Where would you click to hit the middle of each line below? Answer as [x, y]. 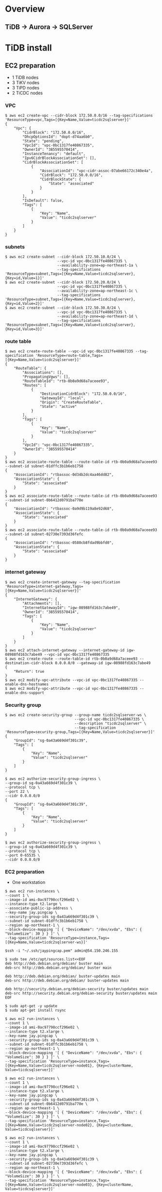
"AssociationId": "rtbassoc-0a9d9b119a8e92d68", [64, 509]
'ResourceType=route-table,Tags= [69, 356]
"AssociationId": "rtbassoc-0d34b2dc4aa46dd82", [64, 475]
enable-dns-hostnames [27, 684]
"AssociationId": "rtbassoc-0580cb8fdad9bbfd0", [64, 543]
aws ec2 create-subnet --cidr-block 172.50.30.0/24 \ [65, 308]
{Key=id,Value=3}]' [25, 329]
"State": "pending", [43, 141]
